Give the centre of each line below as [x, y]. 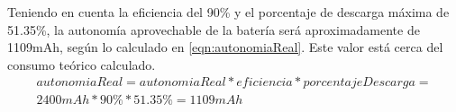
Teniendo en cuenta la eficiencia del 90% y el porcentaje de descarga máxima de [228, 12]
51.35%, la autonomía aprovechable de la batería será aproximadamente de [214, 29]
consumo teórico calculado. [82, 64]
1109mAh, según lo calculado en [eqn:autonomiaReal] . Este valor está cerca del [225, 47]
